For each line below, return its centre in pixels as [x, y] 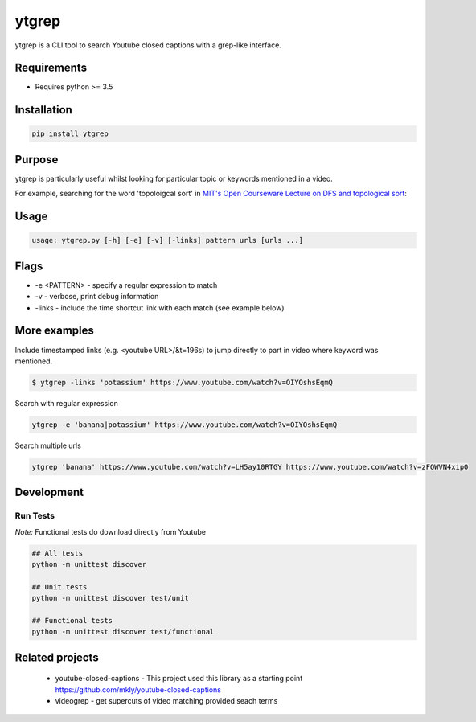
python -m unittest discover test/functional [123, 632]
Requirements [51, 68]
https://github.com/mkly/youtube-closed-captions [138, 689]
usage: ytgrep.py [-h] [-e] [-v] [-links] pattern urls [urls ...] [168, 240]
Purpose [37, 160]
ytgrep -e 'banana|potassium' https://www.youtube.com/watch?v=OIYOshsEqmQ [185, 425]
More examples [54, 331]
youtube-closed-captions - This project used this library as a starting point [179, 679]
